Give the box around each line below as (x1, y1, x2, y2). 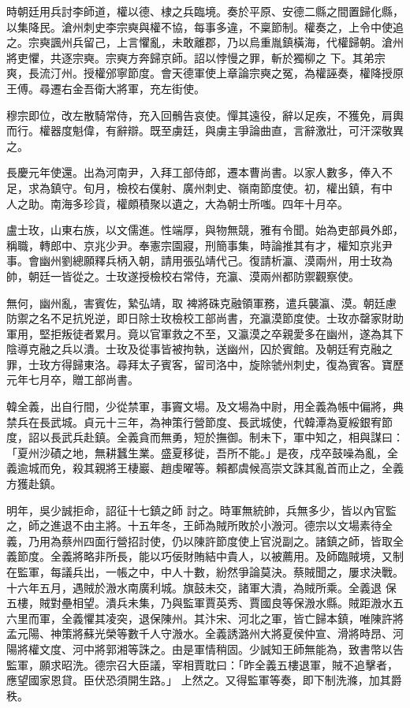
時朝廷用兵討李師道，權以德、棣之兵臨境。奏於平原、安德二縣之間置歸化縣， (6, 3, 404, 19)
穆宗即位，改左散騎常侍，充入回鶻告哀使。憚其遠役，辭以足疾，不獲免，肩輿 (6, 106, 404, 123)
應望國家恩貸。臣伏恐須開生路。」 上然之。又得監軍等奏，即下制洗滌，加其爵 (6, 672, 402, 688)
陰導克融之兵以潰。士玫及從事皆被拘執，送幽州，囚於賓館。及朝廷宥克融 (6, 341, 382, 357)
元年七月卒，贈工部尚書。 (6, 371, 139, 388)
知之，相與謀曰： (315, 429, 404, 445)
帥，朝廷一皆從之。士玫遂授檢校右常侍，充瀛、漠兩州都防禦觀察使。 (6, 267, 360, 284)
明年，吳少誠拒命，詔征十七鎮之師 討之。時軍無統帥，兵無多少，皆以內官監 (6, 501, 397, 518)
